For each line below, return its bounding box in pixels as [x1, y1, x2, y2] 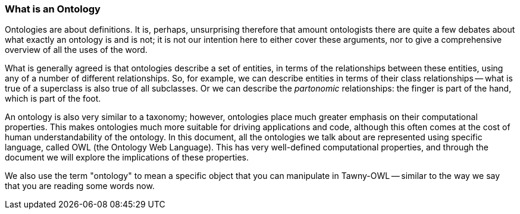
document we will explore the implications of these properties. [5, 152, 249, 163]
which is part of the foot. [5, 93, 101, 104]
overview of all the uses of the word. [5, 45, 148, 55]
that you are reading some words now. [5, 181, 155, 191]
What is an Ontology [5, 3, 101, 15]
